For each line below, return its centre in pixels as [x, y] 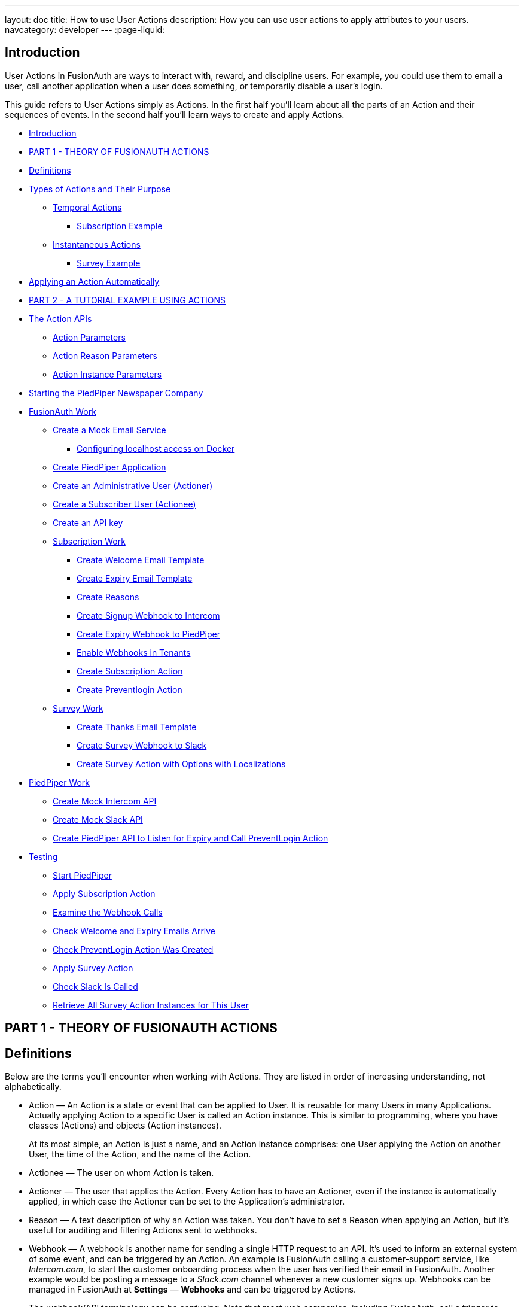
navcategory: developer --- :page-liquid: [85, 30]
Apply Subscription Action [104, 893]
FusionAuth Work [63, 411]
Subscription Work [89, 541]
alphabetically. [33, 1087]
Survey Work [78, 708]
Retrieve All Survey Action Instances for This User [151, 1005]
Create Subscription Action [130, 671]
